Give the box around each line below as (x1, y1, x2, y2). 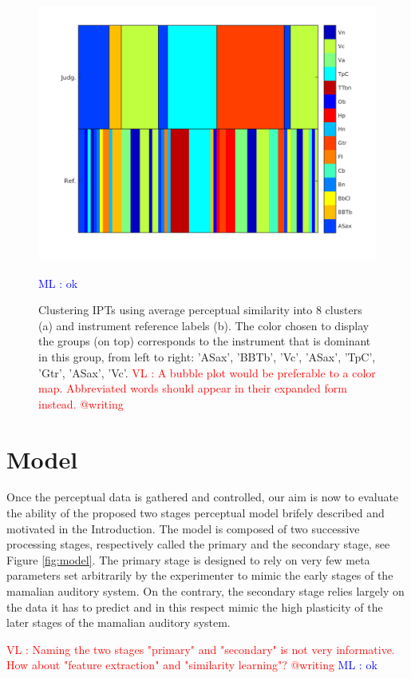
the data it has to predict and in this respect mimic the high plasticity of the (6, 598, 383, 615)
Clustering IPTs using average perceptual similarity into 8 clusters (38, 301, 362, 318)
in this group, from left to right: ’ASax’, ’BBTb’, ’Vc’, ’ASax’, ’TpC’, (38, 348, 376, 365)
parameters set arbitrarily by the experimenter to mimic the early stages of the (6, 567, 393, 584)
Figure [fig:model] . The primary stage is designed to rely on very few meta (6, 551, 370, 568)
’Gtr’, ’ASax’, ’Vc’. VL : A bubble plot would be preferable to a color (38, 364, 376, 381)
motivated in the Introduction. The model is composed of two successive (6, 520, 360, 536)
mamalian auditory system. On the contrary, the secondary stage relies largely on (6, 583, 405, 600)
